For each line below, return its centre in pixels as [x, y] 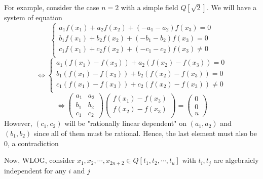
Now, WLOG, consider [40, 160]
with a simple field [149, 7]
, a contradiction [33, 143]
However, [18, 123]
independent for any [35, 170]
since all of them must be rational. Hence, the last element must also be [145, 133]
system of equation [33, 17]
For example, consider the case [52, 7]
